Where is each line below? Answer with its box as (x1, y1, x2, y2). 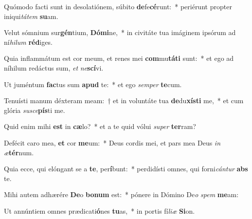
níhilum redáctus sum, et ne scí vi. (4, 62, 104, 73)
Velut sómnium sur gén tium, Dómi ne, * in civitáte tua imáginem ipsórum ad (4, 27, 236, 37)
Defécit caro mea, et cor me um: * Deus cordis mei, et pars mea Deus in (4, 137, 221, 147)
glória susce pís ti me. (4, 105, 65, 115)
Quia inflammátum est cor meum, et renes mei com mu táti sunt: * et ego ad (4, 53, 234, 63)
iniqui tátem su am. (4, 11, 58, 21)
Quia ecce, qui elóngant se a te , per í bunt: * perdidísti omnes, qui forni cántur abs (4, 164, 248, 174)
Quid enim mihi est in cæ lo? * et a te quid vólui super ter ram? (4, 121, 196, 131)
